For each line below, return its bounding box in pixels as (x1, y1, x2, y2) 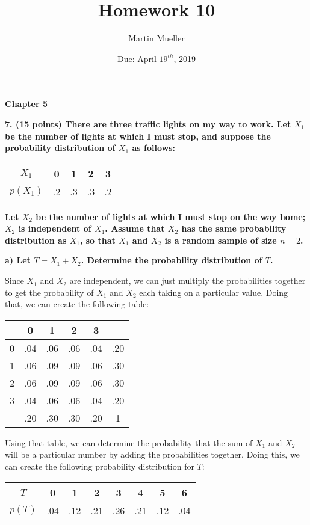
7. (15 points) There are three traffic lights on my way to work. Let (5, 117, 291, 130)
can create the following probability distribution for (5, 460, 194, 473)
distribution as (5, 233, 67, 246)
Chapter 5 (5, 97, 48, 110)
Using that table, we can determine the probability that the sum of (5, 436, 253, 449)
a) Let (5, 254, 31, 266)
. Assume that (105, 222, 165, 235)
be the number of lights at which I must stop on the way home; (36, 210, 306, 223)
